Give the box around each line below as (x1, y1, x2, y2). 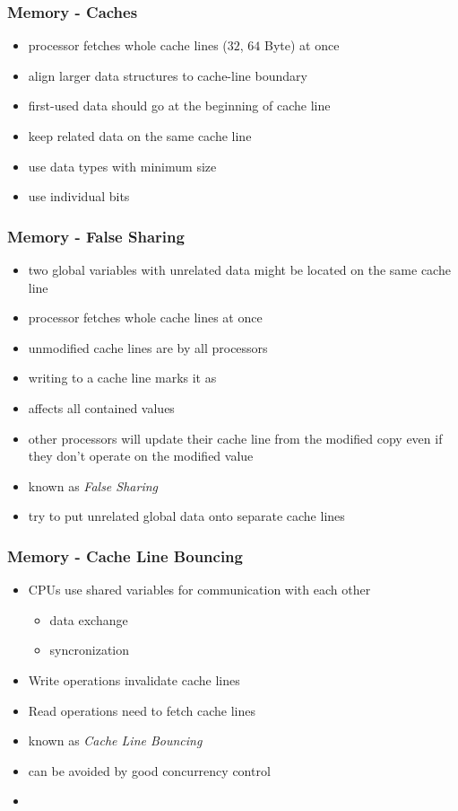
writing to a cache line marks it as (28, 368, 217, 387)
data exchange (49, 610, 128, 629)
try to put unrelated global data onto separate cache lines (28, 507, 345, 525)
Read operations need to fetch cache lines (28, 701, 255, 719)
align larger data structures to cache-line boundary (28, 66, 307, 84)
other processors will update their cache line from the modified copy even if (28, 428, 443, 447)
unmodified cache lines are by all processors (28, 338, 268, 357)
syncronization (49, 640, 130, 659)
